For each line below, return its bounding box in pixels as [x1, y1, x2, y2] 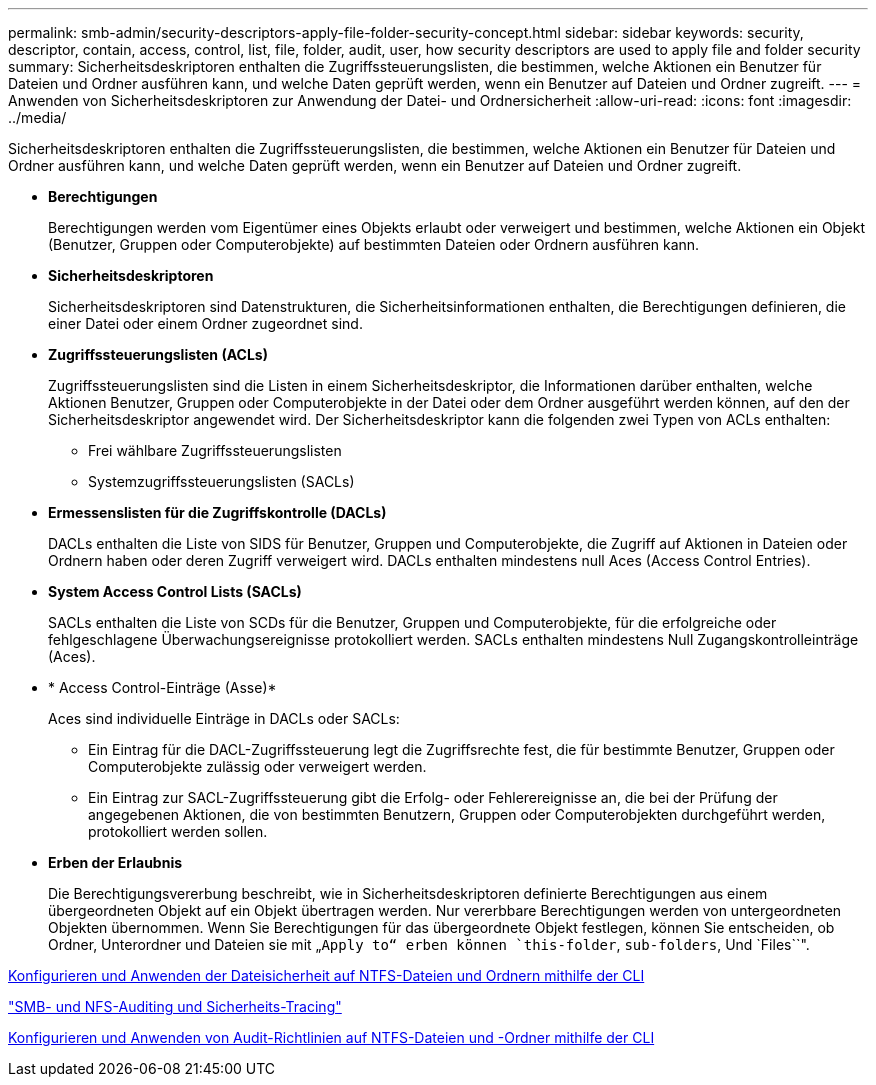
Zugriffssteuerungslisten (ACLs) [48, 346, 268, 363]
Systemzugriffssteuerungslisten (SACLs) [88, 473, 355, 490]
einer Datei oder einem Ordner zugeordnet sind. [48, 315, 363, 332]
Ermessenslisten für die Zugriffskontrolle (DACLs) [48, 504, 387, 521]
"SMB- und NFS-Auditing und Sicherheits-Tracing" [8, 998, 342, 1015]
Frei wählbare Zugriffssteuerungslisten [88, 442, 342, 459]
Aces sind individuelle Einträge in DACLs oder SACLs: [48, 710, 400, 727]
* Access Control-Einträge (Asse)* [48, 679, 277, 696]
